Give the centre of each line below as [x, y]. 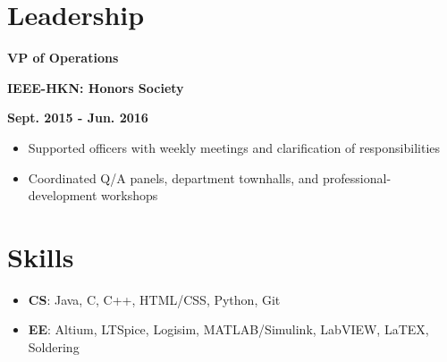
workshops [130, 195]
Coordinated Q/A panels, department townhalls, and [173, 177]
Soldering [54, 347]
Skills [41, 256]
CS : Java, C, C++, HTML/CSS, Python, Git [154, 299]
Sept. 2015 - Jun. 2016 [78, 118]
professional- [357, 177]
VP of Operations [63, 58]
